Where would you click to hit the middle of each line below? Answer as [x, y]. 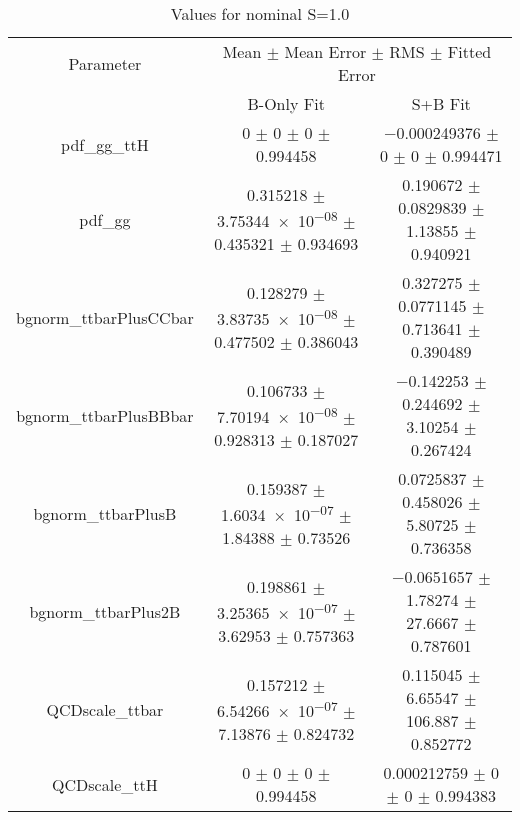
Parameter [105, 63]
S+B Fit [441, 103]
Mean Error [325, 51]
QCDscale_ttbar [105, 709]
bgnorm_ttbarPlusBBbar [105, 415]
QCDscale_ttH [105, 784]
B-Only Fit [286, 103]
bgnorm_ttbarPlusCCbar [105, 317]
